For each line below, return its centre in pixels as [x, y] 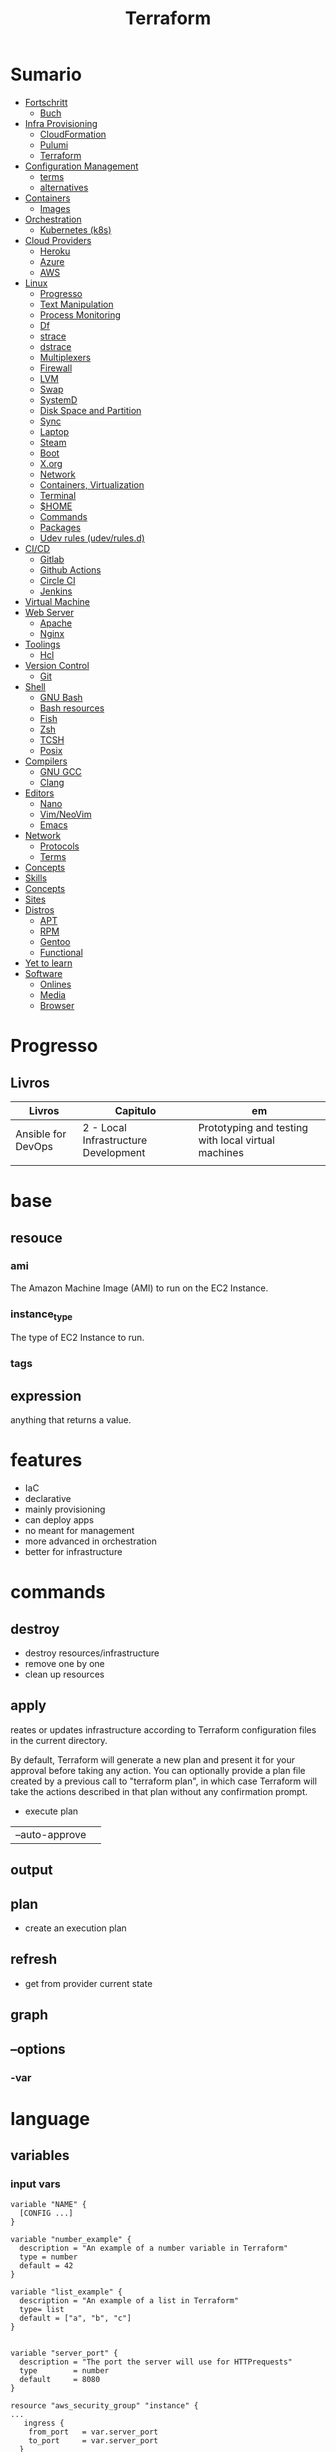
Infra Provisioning [61, 123]
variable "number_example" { [71, 2240]
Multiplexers [65, 357]
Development [114, 1152]
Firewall [56, 368]
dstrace [55, 346]
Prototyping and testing [253, 1127]
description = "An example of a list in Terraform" [129, 2301]
